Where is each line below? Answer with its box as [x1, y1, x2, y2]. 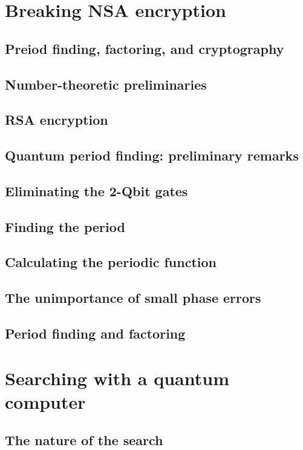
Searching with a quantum [5, 365, 230, 390]
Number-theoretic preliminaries [5, 74, 207, 93]
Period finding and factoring [5, 324, 186, 343]
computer [5, 389, 86, 414]
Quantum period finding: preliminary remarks [5, 146, 299, 165]
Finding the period [5, 217, 125, 236]
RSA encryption [5, 110, 108, 129]
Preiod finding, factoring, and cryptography [5, 39, 284, 58]
